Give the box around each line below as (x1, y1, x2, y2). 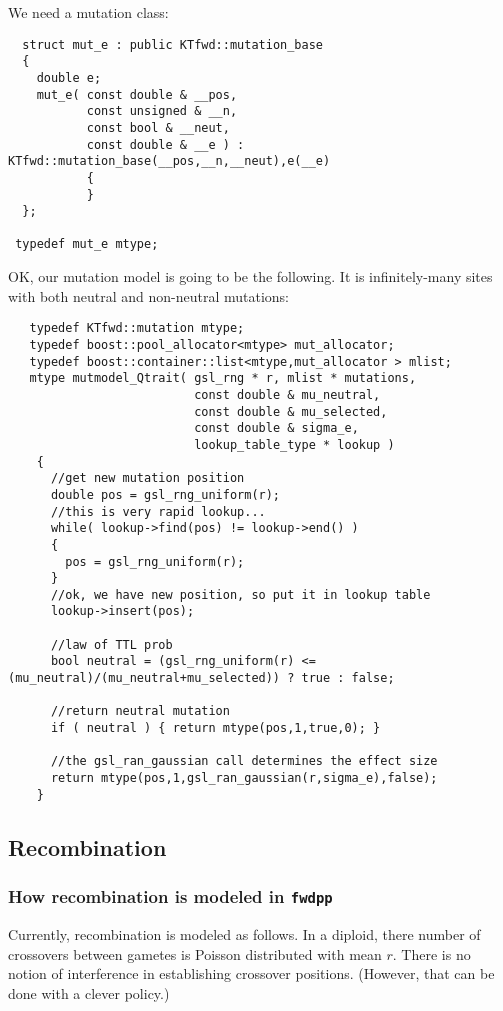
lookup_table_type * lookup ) (194, 437, 395, 452)
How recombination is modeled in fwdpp (8, 884, 333, 909)
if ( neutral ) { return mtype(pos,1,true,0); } (50, 721, 381, 736)
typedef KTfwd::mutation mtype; (29, 321, 245, 336)
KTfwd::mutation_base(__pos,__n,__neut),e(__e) (8, 154, 331, 169)
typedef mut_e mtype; (15, 237, 159, 252)
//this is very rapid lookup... (50, 504, 266, 519)
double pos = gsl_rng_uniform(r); (50, 487, 281, 502)
